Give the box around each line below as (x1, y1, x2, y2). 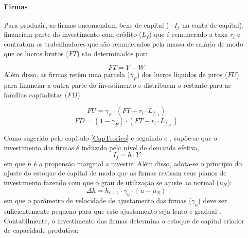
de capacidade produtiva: (4, 225, 79, 235)
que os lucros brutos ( (4, 48, 69, 58)
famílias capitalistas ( (4, 89, 68, 99)
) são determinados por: (77, 48, 148, 58)
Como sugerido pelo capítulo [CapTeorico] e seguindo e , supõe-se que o (4, 133, 217, 143)
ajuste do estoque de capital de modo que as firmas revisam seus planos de (4, 168, 227, 178)
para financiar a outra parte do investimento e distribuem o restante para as (4, 79, 231, 90)
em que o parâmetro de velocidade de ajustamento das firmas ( (4, 195, 192, 206)
